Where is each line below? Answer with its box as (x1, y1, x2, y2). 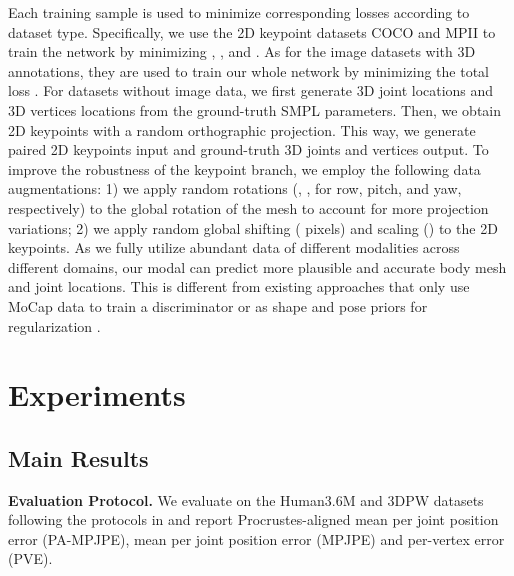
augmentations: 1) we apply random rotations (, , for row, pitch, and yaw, (8, 178, 462, 199)
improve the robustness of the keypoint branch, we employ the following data (8, 158, 481, 179)
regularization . (8, 315, 101, 336)
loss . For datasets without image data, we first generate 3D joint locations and (8, 80, 494, 101)
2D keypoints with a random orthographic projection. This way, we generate (8, 119, 476, 140)
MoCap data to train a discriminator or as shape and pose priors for (8, 295, 428, 316)
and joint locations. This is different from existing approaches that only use (8, 276, 470, 297)
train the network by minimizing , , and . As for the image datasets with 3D (8, 41, 476, 62)
